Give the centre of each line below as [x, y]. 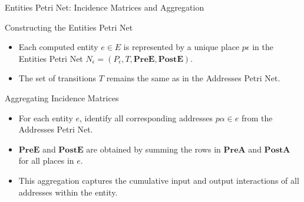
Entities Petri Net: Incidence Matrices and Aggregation [105, 7]
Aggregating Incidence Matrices [62, 97]
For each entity [46, 117]
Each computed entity [58, 47]
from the [257, 117]
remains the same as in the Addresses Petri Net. [193, 78]
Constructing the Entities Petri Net [69, 27]
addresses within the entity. [68, 192]
